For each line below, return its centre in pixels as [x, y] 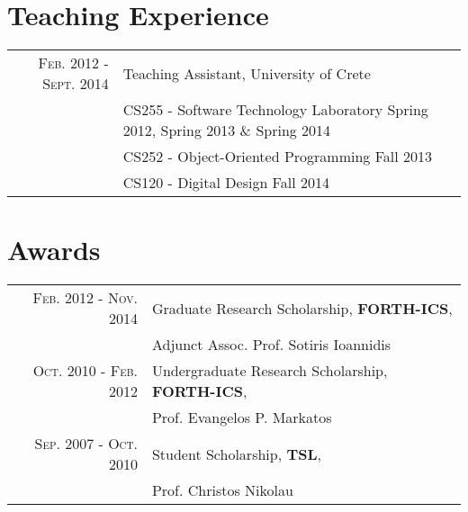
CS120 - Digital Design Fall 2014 [226, 183]
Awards [54, 250]
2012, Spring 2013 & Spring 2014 [227, 130]
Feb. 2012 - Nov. [85, 298]
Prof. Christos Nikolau [222, 490]
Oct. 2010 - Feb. [85, 371]
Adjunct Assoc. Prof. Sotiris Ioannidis [271, 345]
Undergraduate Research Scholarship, [270, 371]
